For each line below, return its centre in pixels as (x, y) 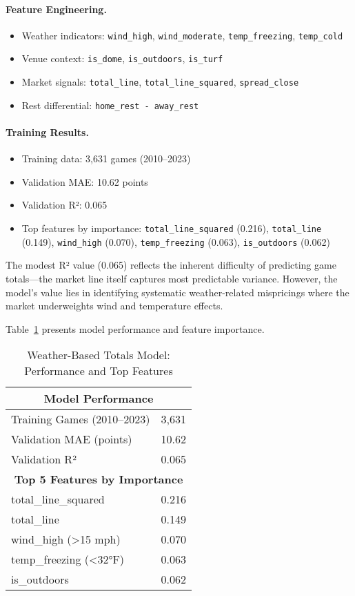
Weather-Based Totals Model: (99, 355)
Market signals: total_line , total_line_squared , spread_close (160, 82)
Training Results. (47, 132)
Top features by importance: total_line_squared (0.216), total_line (172, 228)
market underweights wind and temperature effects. (114, 306)
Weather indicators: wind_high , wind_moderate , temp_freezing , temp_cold (182, 35)
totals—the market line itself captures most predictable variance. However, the (172, 278)
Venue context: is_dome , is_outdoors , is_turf (122, 58)
